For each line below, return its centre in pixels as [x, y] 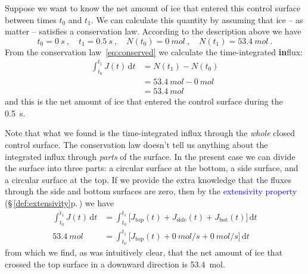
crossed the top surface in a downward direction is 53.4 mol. [115, 264]
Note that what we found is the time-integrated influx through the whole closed [150, 133]
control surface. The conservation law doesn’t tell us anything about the [136, 144]
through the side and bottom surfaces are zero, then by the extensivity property [151, 191]
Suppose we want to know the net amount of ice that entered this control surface [153, 8]
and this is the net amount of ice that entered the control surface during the [144, 101]
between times [31, 19]
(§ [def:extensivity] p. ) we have [60, 202]
